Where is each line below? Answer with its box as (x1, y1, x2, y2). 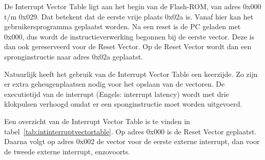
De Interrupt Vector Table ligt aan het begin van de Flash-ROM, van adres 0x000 (4, 1, 261, 11)
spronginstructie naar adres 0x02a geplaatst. (4, 51, 143, 62)
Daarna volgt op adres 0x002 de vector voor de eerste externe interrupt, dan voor (4, 136, 260, 147)
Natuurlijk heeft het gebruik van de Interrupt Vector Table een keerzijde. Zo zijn (4, 68, 258, 79)
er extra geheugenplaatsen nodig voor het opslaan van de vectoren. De (4, 78, 225, 89)
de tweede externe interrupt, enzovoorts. (4, 146, 130, 156)
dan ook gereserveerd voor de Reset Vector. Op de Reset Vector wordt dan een (4, 41, 252, 52)
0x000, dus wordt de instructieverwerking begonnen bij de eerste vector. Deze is (4, 31, 254, 42)
